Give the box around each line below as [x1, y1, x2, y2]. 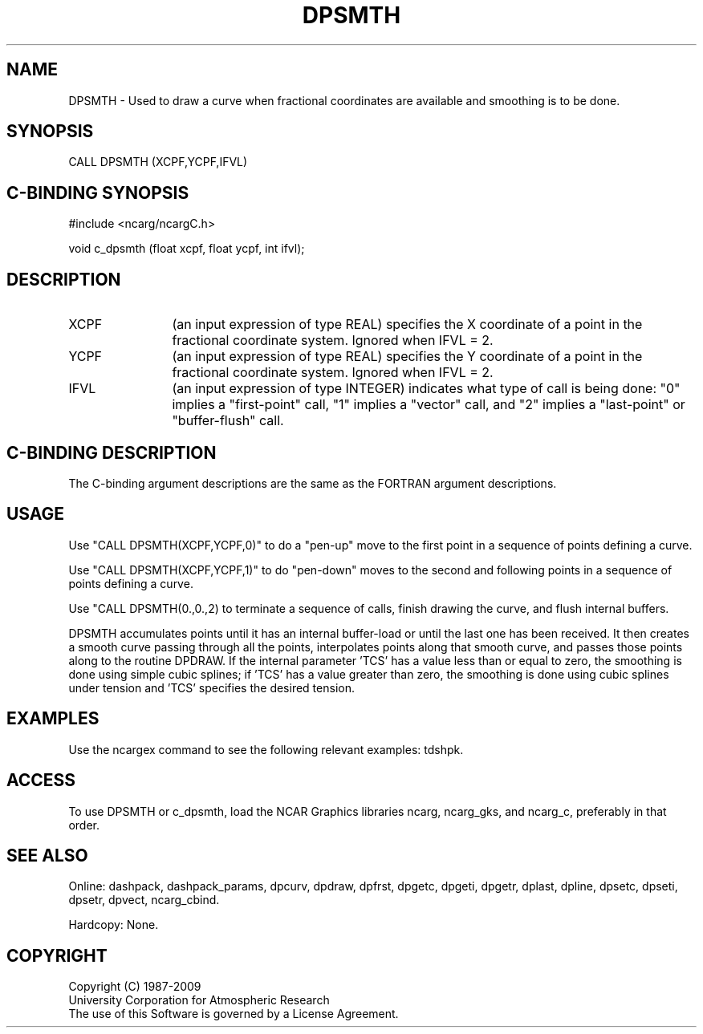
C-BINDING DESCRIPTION [6, 442, 217, 463]
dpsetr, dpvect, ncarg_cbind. [68, 893, 220, 907]
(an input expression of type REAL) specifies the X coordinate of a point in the [172, 316, 643, 333]
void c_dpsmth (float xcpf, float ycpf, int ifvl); [68, 241, 305, 256]
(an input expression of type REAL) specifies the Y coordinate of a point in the [172, 348, 643, 365]
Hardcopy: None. [68, 918, 159, 932]
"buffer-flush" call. [172, 412, 284, 429]
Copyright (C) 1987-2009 [68, 979, 201, 994]
